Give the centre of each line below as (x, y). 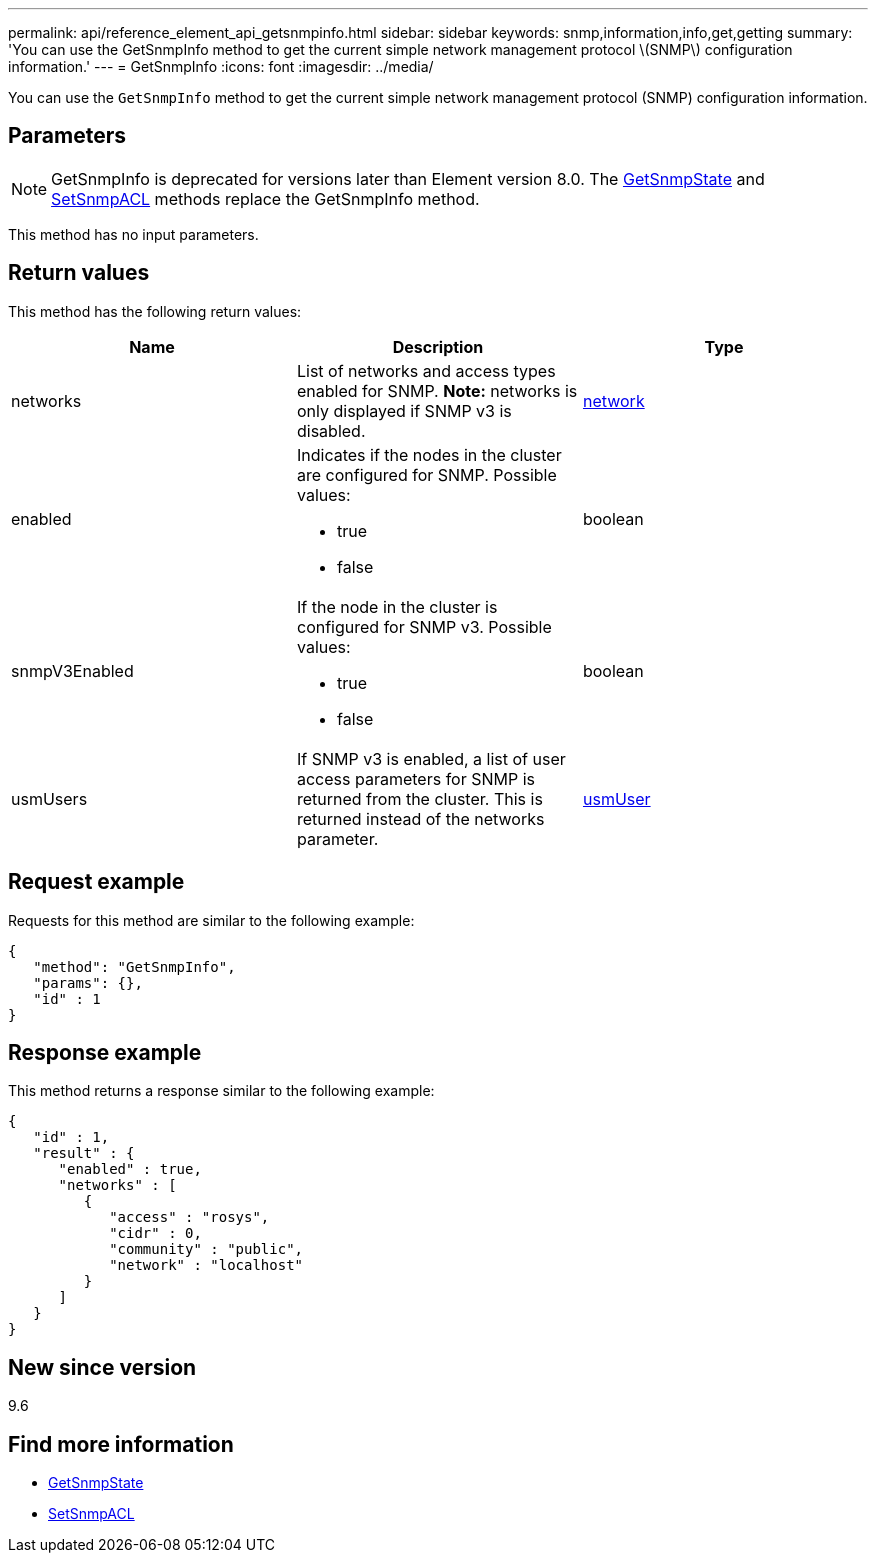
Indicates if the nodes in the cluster (429, 454)
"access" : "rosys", (189, 1217)
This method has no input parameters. (133, 234)
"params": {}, (88, 982)
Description (438, 346)
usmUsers (49, 798)
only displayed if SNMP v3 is (404, 410)
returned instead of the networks (420, 818)
